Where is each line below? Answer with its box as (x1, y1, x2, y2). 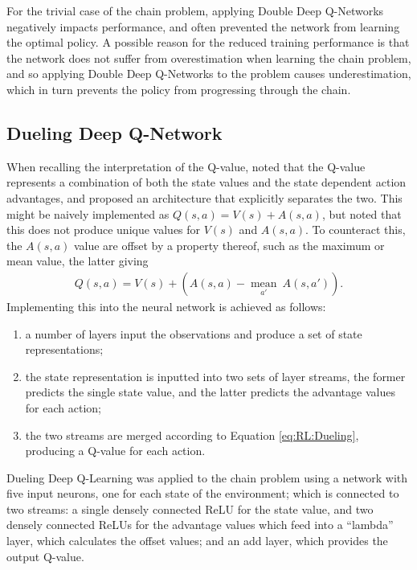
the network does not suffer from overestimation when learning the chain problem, (6, 49, 411, 66)
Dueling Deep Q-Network (6, 120, 223, 145)
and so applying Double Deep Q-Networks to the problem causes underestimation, (6, 65, 411, 82)
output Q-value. (6, 547, 84, 564)
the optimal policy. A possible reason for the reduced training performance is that (6, 34, 410, 51)
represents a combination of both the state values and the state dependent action (6, 174, 407, 191)
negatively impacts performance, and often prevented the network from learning (6, 18, 400, 35)
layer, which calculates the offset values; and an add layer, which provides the (6, 532, 388, 549)
